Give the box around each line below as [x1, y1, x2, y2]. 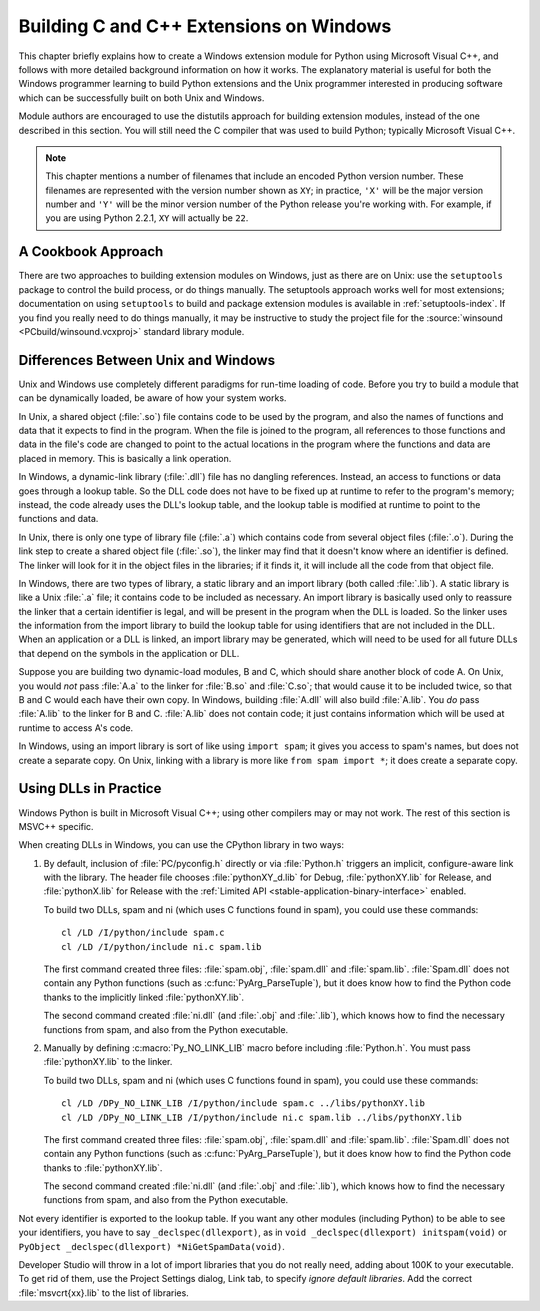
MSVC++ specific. [18, 820, 94, 832]
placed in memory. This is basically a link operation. [18, 452, 232, 464]
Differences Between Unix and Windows [18, 351, 275, 369]
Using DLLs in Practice [18, 780, 162, 797]
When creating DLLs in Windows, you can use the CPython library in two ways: [18, 839, 345, 851]
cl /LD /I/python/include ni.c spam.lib [61, 941, 262, 952]
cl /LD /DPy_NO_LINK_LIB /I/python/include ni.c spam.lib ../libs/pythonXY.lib [61, 1111, 462, 1123]
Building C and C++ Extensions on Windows [18, 15, 392, 37]
